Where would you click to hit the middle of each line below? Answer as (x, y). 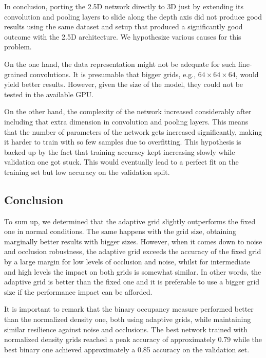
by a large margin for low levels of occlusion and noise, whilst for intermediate (127, 262)
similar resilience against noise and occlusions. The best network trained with (126, 329)
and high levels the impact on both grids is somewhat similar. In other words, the (133, 271)
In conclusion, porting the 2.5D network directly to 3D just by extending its (124, 6)
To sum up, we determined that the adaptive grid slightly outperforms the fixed (130, 221)
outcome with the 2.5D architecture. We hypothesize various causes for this (123, 36)
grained (16, 74)
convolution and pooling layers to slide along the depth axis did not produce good (133, 16)
